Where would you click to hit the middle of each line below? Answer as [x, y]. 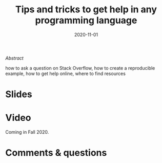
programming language [86, 20]
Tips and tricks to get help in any [86, 10]
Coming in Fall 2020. [27, 132]
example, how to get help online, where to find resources [65, 74]
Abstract [15, 58]
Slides [19, 94]
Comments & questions [56, 153]
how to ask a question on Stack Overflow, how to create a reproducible [80, 68]
